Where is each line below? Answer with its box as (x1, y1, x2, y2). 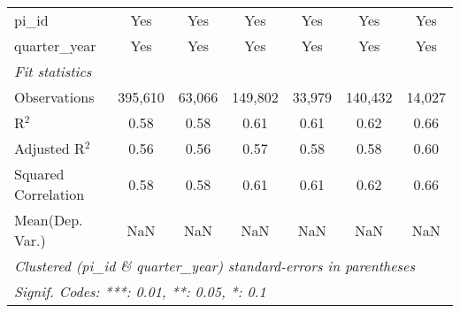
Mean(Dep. (14, 210, 83, 230)
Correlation (14, 184, 85, 204)
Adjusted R (14, 138, 85, 158)
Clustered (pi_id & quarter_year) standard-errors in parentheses (14, 256, 416, 276)
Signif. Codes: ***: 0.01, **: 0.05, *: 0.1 (14, 281, 266, 302)
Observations (14, 87, 95, 107)
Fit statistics (14, 61, 92, 81)
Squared (14, 164, 65, 184)
